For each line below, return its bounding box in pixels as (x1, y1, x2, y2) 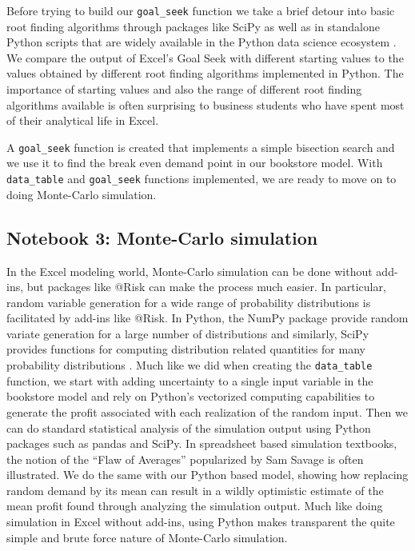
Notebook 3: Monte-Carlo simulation (6, 225, 318, 250)
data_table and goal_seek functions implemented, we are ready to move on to (6, 170, 397, 187)
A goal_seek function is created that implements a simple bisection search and (6, 138, 395, 155)
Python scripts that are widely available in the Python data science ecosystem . (6, 34, 397, 50)
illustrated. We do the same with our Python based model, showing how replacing (6, 466, 409, 483)
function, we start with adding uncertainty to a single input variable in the (6, 372, 373, 389)
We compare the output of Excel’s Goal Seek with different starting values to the (6, 49, 404, 66)
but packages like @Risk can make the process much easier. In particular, (26, 278, 386, 295)
